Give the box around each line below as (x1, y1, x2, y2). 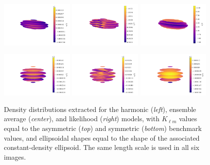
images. (4, 151, 26, 162)
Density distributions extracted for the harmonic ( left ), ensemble (4, 104, 196, 114)
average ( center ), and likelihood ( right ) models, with (4, 113, 159, 124)
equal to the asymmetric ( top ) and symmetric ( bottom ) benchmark (4, 123, 202, 133)
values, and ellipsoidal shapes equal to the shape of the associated (4, 132, 200, 143)
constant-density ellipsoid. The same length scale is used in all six (4, 142, 199, 152)
